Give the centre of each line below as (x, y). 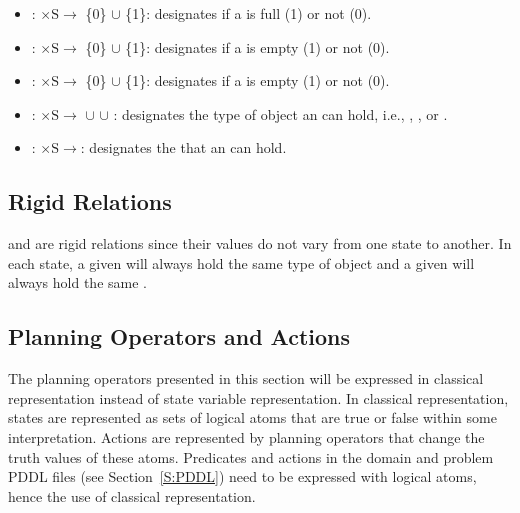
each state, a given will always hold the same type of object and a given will (241, 262)
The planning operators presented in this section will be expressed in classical (246, 378)
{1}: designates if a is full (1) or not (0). (248, 13)
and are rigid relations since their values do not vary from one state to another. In (260, 243)
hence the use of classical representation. (132, 495)
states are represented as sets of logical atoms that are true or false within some (252, 417)
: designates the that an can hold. (183, 147)
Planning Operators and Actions (179, 336)
